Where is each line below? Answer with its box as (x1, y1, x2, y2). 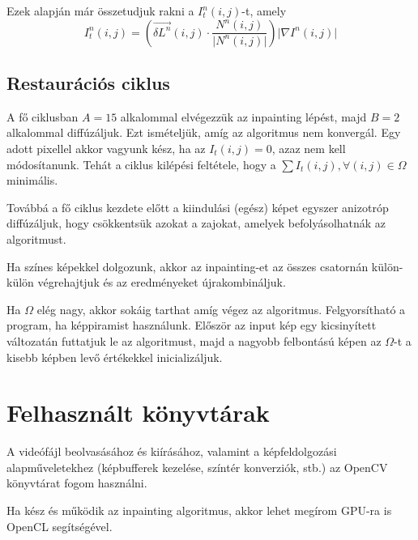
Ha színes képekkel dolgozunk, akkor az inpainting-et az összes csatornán (6, 257, 369, 274)
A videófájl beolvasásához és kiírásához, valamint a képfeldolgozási (6, 443, 337, 460)
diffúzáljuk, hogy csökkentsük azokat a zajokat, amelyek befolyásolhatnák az (6, 215, 386, 232)
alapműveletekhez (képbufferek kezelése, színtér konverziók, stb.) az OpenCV (6, 458, 388, 475)
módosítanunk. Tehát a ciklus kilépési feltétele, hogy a (6, 155, 276, 172)
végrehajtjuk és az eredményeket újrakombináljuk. (37, 274, 286, 291)
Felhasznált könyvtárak (6, 396, 270, 429)
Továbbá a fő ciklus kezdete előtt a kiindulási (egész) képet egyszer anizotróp (6, 198, 389, 215)
